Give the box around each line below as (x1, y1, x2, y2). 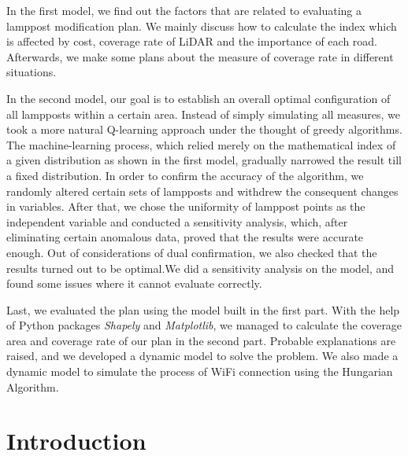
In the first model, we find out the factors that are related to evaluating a (6, 2, 362, 18)
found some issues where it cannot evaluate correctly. (6, 275, 262, 292)
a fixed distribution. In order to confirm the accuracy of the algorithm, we (6, 167, 364, 183)
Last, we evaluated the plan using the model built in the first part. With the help (6, 301, 400, 318)
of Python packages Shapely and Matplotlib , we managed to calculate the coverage (6, 317, 402, 333)
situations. (6, 64, 57, 80)
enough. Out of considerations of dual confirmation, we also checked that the (6, 244, 377, 260)
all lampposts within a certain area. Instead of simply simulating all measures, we (6, 105, 400, 122)
